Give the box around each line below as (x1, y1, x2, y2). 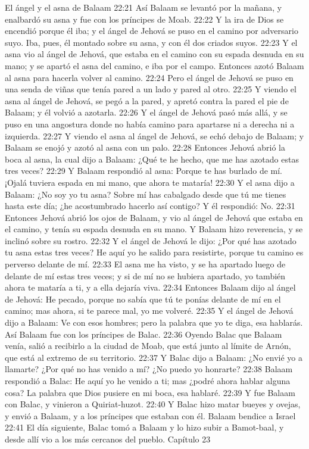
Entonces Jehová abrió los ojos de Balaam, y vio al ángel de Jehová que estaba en (5, 211, 303, 223)
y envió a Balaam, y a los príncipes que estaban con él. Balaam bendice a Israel (5, 409, 296, 422)
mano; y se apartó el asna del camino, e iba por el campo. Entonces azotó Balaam (5, 59, 304, 71)
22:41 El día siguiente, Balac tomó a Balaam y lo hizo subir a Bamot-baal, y (5, 421, 284, 434)
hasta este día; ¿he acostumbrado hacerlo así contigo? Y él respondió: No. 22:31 (5, 199, 295, 212)
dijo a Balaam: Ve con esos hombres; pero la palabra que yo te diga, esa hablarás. (5, 316, 303, 329)
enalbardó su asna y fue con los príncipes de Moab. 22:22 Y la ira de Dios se (5, 13, 284, 25)
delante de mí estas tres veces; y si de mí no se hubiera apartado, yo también (5, 269, 286, 282)
